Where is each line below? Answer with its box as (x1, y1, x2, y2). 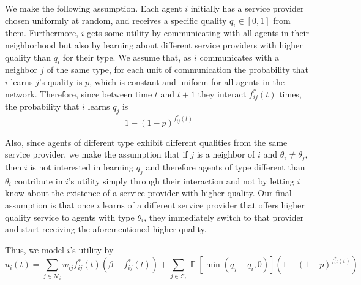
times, (279, 87, 302, 100)
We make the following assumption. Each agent (5, 2, 182, 14)
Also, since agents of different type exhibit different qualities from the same (5, 135, 288, 148)
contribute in (14, 174, 63, 187)
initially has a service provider (190, 2, 304, 14)
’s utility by (70, 243, 114, 256)
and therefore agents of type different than (146, 160, 305, 173)
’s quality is (39, 75, 83, 88)
